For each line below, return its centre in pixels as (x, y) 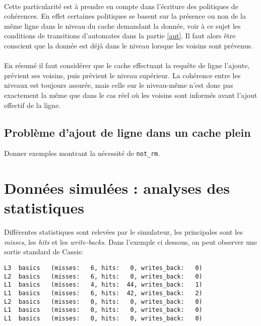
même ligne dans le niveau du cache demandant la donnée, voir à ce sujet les (122, 25)
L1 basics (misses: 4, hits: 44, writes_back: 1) (103, 285)
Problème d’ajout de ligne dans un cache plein (127, 132)
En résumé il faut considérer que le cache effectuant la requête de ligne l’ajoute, (127, 65)
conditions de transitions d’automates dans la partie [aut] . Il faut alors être (120, 36)
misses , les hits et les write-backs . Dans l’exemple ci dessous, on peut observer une (130, 241)
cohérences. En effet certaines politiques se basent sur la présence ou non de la (125, 16)
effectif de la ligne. (32, 105)
